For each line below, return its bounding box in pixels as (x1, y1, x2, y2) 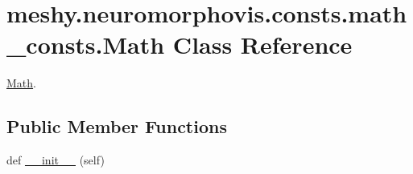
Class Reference (172, 28, 353, 61)
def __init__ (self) (6, 152, 105, 168)
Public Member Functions (6, 114, 227, 139)
